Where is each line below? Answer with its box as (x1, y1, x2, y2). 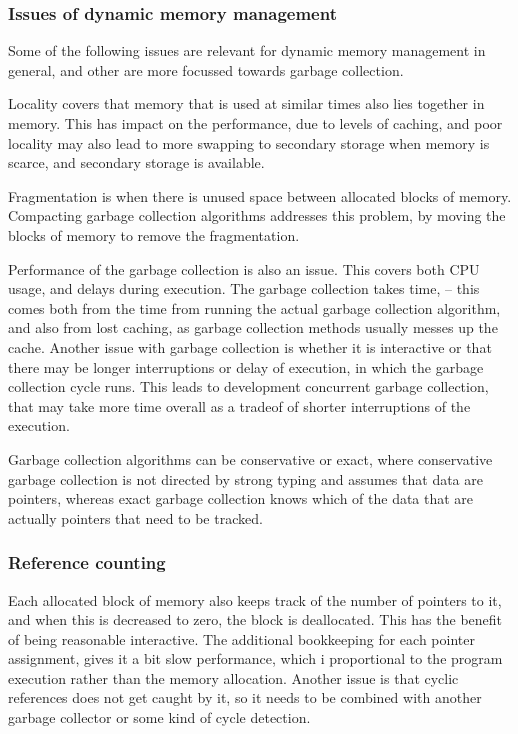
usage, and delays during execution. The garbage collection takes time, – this (8, 278, 480, 299)
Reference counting (8, 550, 166, 575)
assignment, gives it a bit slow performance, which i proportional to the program (8, 648, 503, 669)
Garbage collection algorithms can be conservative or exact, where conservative (8, 448, 493, 469)
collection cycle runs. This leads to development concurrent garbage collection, (8, 376, 489, 397)
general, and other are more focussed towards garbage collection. (8, 59, 404, 80)
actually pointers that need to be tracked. (8, 507, 263, 528)
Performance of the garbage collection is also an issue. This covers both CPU (8, 258, 480, 279)
